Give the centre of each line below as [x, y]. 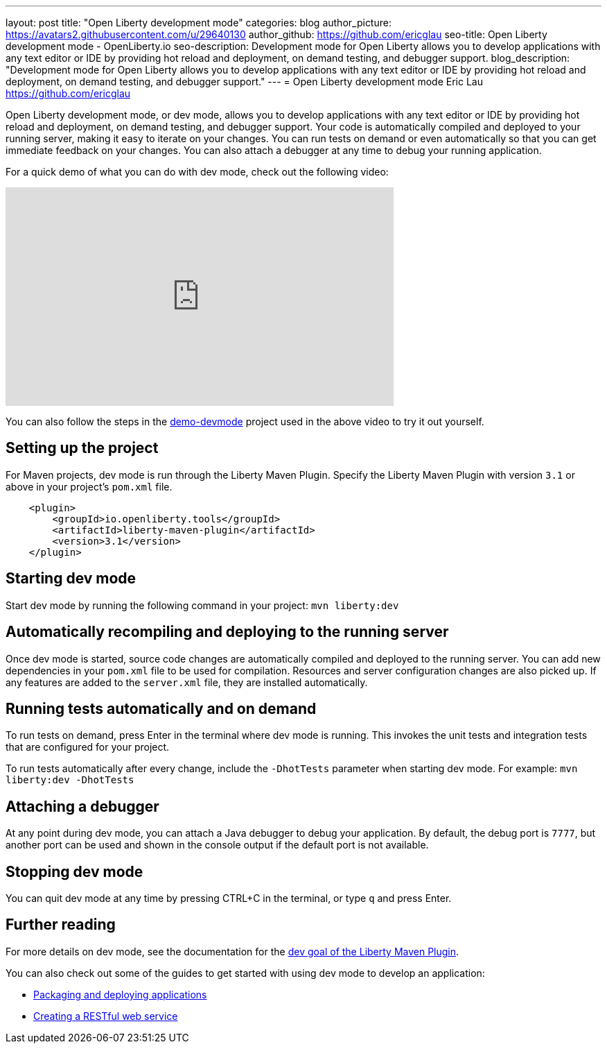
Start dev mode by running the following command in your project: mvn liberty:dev [202, 605]
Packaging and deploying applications [120, 994]
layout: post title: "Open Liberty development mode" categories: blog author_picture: [199, 23]
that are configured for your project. [88, 747]
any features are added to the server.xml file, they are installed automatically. [187, 682]
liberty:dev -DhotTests [70, 780]
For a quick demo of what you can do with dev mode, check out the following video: [197, 172]
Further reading [61, 925]
